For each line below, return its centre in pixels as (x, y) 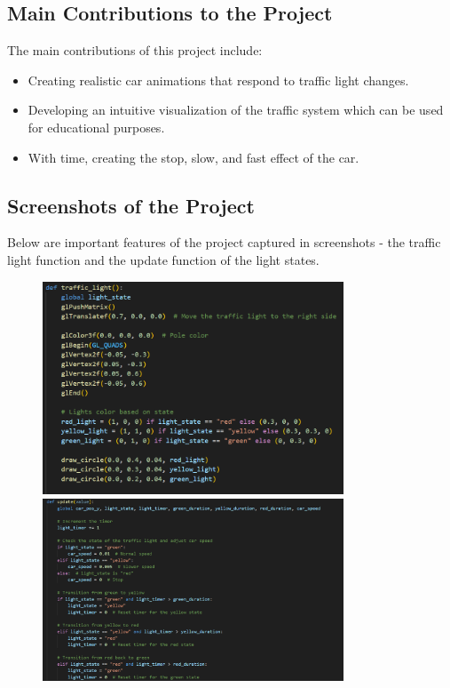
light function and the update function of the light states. (163, 259)
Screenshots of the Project (131, 205)
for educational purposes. (96, 127)
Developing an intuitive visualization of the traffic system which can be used (236, 110)
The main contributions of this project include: (135, 50)
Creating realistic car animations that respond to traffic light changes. (218, 80)
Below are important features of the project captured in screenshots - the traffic (224, 242)
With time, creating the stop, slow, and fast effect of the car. (193, 157)
